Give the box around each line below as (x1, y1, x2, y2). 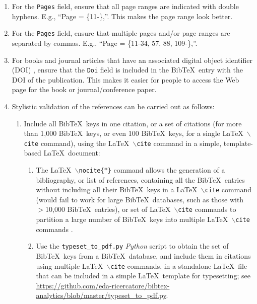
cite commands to (178, 204, 236, 214)
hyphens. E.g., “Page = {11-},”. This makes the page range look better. (12, 11, 233, 21)
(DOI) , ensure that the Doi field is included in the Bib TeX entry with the (12, 64, 243, 75)
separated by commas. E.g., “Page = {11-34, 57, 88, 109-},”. (12, 37, 198, 48)
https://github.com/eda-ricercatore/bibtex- (36, 280, 170, 290)
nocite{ (79, 167, 104, 174)
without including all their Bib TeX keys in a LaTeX (36, 184, 198, 195)
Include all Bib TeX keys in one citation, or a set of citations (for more (24, 118, 242, 128)
